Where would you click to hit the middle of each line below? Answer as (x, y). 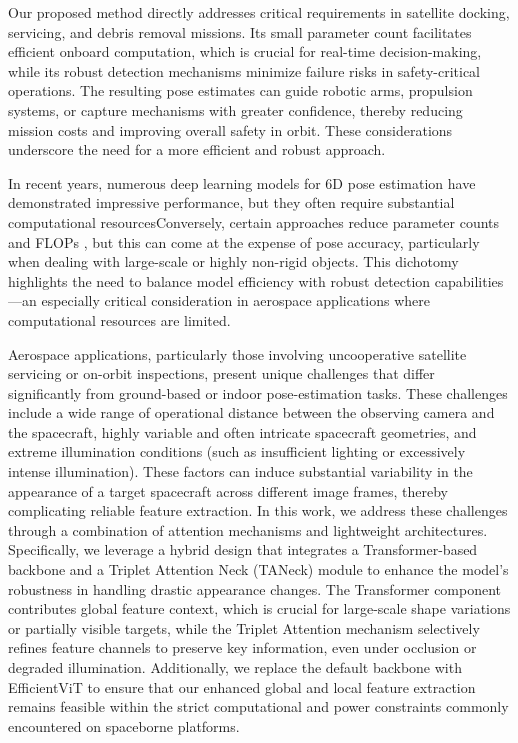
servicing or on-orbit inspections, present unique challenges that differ (221, 373)
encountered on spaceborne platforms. (124, 725)
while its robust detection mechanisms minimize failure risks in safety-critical (244, 70)
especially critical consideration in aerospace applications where (236, 300)
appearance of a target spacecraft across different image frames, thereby (228, 490)
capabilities (469, 280)
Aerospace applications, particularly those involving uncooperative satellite (237, 353)
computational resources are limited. (119, 319)
